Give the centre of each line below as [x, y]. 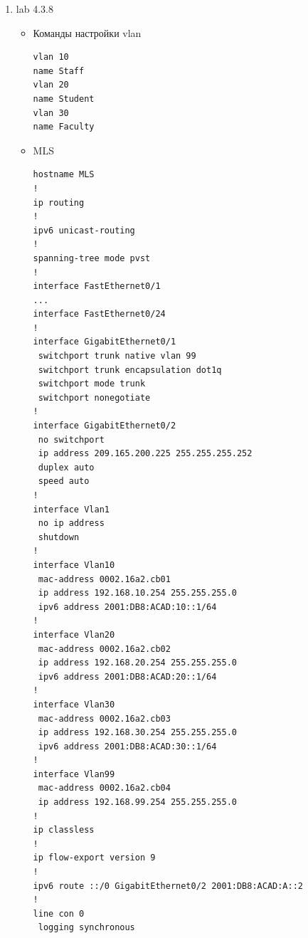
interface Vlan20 [74, 634]
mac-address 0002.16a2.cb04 [104, 788]
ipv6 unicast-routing [84, 230]
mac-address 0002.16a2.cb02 [104, 649]
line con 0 [59, 913]
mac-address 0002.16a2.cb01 [104, 579]
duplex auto [66, 467]
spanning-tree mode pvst [92, 258]
